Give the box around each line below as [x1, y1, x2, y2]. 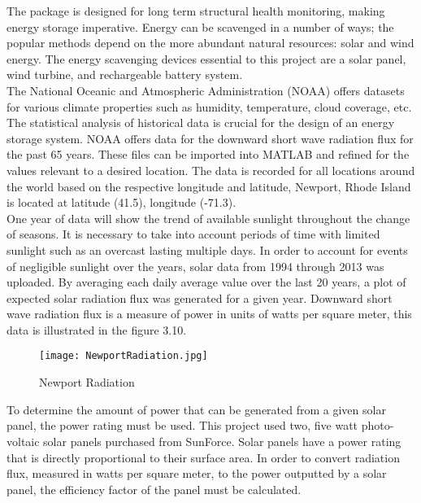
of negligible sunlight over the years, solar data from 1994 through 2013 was [7, 257, 384, 274]
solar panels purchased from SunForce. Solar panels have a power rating [43, 432, 401, 449]
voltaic [7, 432, 40, 449]
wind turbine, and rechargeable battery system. [7, 66, 243, 83]
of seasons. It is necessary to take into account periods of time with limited [7, 225, 380, 243]
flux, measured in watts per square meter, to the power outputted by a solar [7, 465, 387, 482]
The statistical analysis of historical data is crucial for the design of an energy [7, 114, 395, 131]
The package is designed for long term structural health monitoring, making [7, 2, 385, 19]
